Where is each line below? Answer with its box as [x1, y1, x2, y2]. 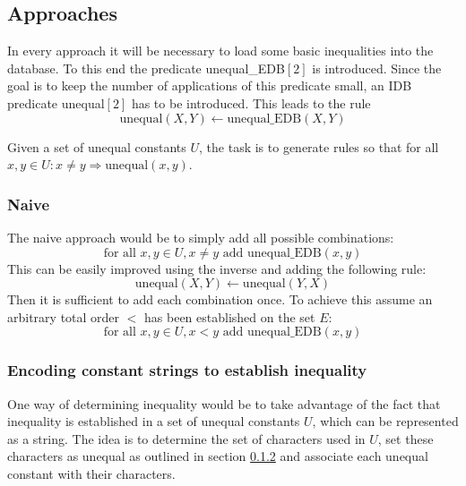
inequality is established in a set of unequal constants [7, 412, 300, 431]
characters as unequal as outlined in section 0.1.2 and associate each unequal [7, 447, 428, 465]
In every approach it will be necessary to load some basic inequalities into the [7, 41, 434, 60]
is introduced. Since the [312, 58, 442, 77]
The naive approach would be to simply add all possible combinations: [7, 227, 394, 246]
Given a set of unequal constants [7, 137, 186, 156]
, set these [377, 429, 434, 448]
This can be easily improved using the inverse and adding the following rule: [7, 259, 427, 277]
